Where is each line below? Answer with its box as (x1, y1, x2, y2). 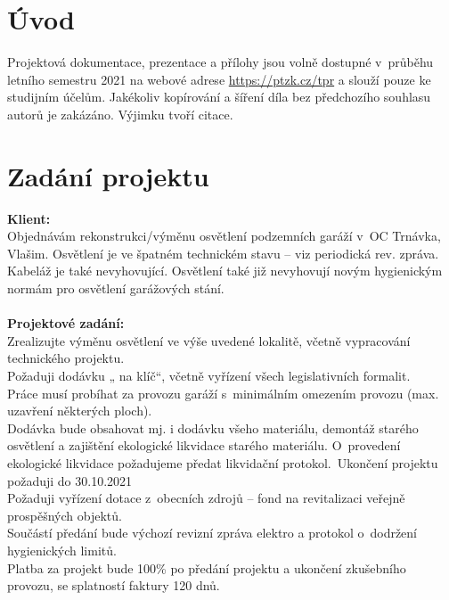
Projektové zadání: (7, 314, 125, 333)
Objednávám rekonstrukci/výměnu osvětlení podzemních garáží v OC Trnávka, (7, 226, 441, 245)
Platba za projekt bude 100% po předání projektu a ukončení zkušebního (7, 558, 406, 577)
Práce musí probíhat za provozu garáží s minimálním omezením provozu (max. (7, 383, 439, 402)
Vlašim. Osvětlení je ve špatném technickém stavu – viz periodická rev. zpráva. (7, 243, 439, 262)
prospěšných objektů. (7, 505, 122, 524)
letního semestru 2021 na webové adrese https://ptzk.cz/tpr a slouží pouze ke (7, 70, 431, 88)
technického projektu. (7, 349, 125, 367)
